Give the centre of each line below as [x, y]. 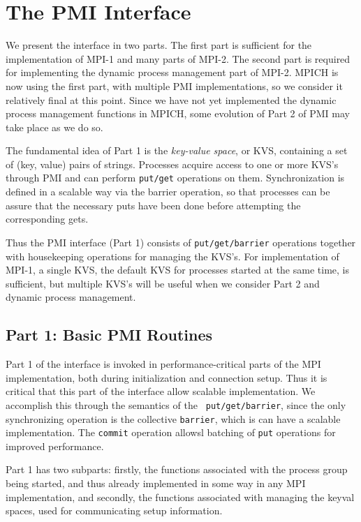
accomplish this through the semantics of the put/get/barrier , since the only [176, 404]
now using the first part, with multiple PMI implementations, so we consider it [174, 85]
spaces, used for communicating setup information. [114, 510]
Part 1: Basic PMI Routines [109, 335]
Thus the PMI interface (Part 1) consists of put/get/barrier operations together [181, 242]
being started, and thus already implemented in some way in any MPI [156, 483]
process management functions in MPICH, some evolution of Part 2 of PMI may [178, 113]
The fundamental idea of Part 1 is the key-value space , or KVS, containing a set [177, 150]
